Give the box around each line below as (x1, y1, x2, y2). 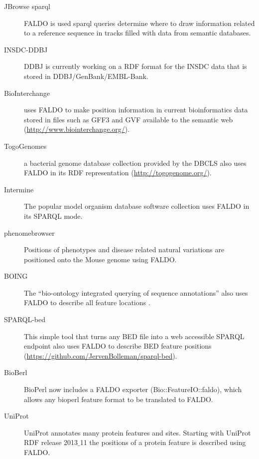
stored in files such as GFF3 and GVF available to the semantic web (24, 114, 233, 124)
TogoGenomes (4, 140, 47, 151)
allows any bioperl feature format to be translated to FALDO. (24, 394, 213, 404)
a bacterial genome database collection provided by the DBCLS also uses (24, 157, 247, 168)
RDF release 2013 (24, 437, 78, 448)
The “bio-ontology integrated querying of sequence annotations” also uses (24, 287, 248, 298)
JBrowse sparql (4, 1, 50, 11)
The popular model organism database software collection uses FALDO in (24, 201, 250, 211)
